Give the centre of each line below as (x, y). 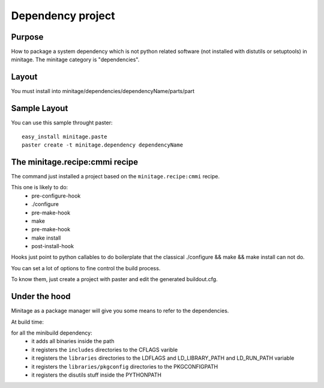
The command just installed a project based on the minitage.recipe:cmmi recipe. (115, 176)
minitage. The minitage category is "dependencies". (75, 59)
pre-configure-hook (56, 196)
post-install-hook (53, 246)
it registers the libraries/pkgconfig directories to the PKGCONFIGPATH (125, 366)
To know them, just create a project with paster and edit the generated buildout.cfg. (115, 279)
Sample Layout (40, 108)
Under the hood (41, 296)
